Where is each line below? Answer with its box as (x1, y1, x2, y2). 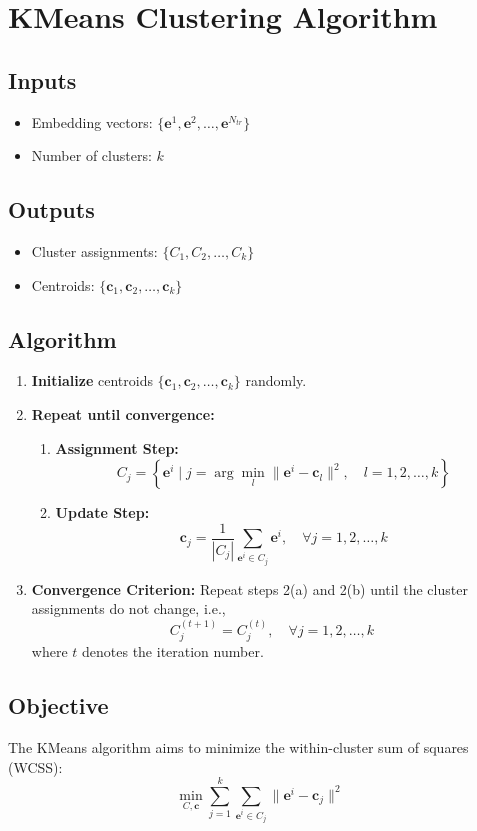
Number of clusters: (31, 145, 152, 166)
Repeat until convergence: (31, 403, 215, 424)
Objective (8, 690, 109, 721)
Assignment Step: (55, 437, 179, 458)
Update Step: (55, 502, 150, 523)
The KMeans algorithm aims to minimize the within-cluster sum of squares (8, 736, 469, 757)
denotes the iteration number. (82, 641, 264, 662)
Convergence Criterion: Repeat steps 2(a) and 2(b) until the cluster (31, 578, 468, 599)
